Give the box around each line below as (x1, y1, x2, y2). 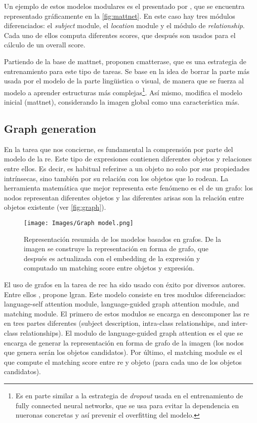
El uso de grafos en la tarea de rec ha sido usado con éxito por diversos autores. (4, 279, 246, 289)
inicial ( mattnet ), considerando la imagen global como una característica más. (4, 97, 240, 107)
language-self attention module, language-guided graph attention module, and (4, 299, 239, 309)
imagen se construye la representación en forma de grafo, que (24, 243, 209, 254)
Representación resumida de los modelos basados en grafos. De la (24, 233, 221, 244)
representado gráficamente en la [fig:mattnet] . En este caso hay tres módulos (4, 10, 235, 21)
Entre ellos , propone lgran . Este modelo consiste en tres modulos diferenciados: (4, 289, 246, 299)
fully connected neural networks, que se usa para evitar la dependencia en (15, 400, 239, 410)
